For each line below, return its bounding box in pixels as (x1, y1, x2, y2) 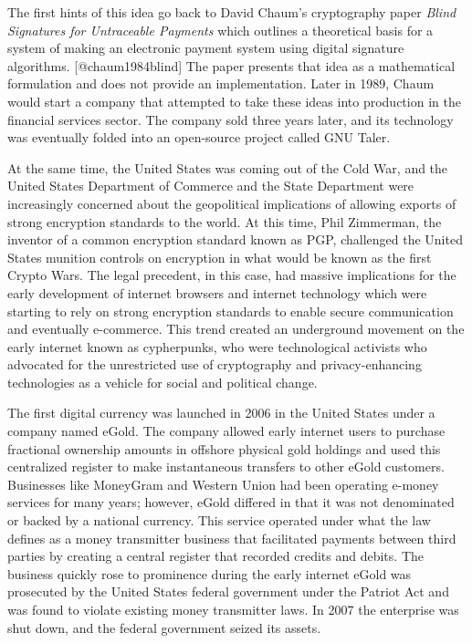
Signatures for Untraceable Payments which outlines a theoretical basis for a (7, 20, 434, 39)
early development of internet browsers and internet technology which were (7, 283, 427, 302)
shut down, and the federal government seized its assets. (7, 617, 321, 637)
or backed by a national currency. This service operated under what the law (7, 511, 431, 530)
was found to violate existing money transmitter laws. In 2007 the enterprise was (7, 600, 459, 618)
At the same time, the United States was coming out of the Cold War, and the (7, 158, 448, 177)
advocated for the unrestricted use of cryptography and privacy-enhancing (7, 355, 422, 374)
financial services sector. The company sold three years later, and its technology (7, 109, 454, 129)
